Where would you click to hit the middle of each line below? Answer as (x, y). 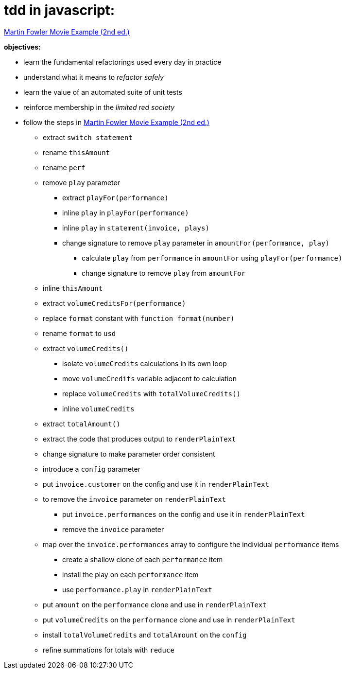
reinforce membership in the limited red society (99, 107)
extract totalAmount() (82, 424)
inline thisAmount (73, 288)
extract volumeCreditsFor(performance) (114, 303)
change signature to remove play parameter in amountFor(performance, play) (196, 243)
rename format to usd (79, 333)
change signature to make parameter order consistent (129, 454)
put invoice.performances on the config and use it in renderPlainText (184, 514)
